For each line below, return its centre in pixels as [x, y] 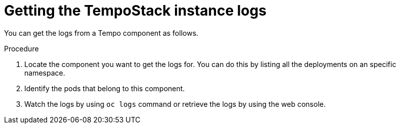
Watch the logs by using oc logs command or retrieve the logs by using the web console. [175, 104]
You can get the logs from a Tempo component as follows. [101, 33]
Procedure [21, 48]
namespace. [45, 73]
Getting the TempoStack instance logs [135, 11]
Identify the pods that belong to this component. [105, 88]
